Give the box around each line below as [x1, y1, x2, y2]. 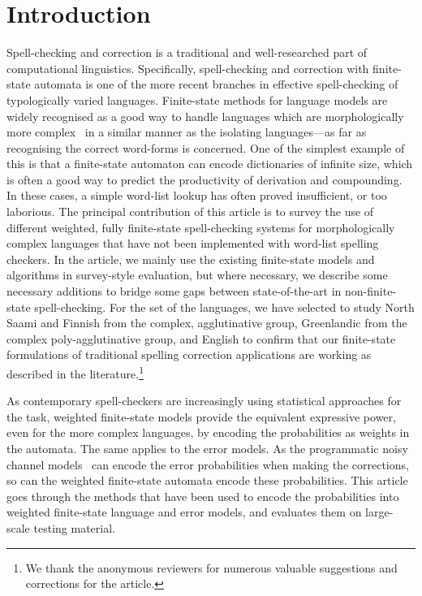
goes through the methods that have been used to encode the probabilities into [6, 487, 399, 504]
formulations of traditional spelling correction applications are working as [6, 346, 372, 363]
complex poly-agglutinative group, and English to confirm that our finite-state [6, 330, 396, 347]
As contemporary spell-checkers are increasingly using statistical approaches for [6, 392, 402, 409]
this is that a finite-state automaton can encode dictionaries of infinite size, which [6, 155, 413, 172]
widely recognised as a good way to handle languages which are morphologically [6, 107, 404, 124]
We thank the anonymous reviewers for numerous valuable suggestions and [25, 559, 398, 576]
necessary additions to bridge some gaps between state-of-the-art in [6, 283, 342, 300]
